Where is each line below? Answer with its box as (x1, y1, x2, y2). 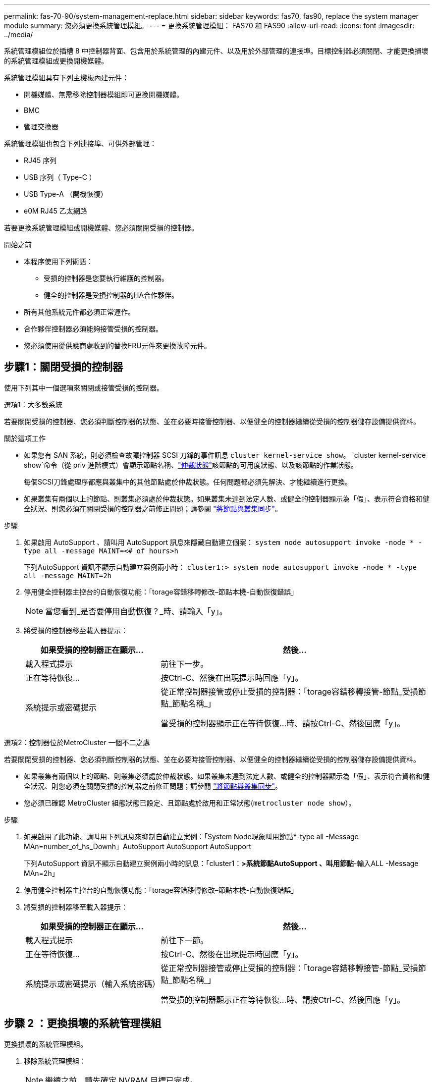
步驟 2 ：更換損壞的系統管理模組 (4, 1017, 162, 1030)
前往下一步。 (161, 658, 209, 669)
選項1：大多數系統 (4, 400, 62, 409)
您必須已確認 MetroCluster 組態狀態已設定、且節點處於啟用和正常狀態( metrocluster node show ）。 (24, 798, 356, 807)
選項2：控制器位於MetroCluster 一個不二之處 (4, 738, 150, 747)
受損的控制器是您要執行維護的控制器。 (44, 274, 168, 282)
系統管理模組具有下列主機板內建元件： (4, 73, 129, 82)
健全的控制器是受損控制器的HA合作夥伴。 (44, 291, 179, 299)
